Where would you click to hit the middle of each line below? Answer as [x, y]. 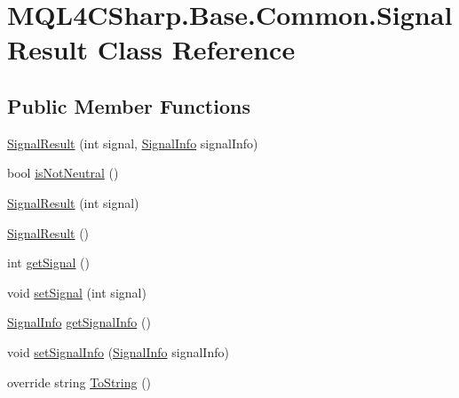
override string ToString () [79, 382]
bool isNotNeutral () [63, 173]
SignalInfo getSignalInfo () [79, 322]
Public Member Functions [129, 105]
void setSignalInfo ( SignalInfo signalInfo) [118, 351]
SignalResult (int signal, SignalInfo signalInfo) [133, 143]
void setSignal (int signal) [77, 292]
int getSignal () [48, 263]
